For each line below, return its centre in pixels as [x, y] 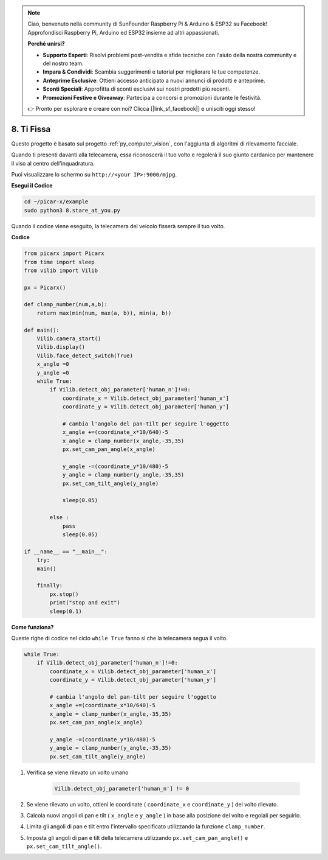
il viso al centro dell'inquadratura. [53, 163]
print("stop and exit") [85, 603]
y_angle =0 [53, 372]
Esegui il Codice [32, 186]
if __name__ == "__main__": [66, 551]
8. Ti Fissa [31, 129]
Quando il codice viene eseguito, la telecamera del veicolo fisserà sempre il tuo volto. [118, 226]
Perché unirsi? [46, 44]
